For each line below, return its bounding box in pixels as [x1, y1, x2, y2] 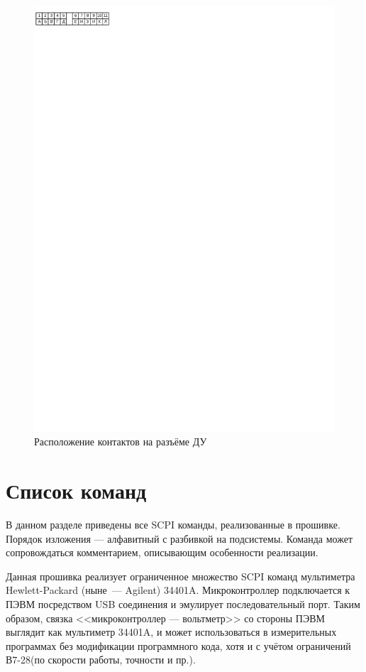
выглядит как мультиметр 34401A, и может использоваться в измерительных [6, 624, 337, 639]
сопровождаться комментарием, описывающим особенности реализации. [6, 545, 318, 560]
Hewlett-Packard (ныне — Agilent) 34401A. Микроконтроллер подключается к [6, 582, 350, 597]
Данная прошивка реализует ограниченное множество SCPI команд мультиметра [6, 568, 355, 583]
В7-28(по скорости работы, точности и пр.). [6, 652, 196, 667]
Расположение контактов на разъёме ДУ [34, 434, 207, 449]
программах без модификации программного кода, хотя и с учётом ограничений [6, 638, 351, 653]
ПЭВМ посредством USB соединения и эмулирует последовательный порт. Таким [6, 596, 360, 611]
